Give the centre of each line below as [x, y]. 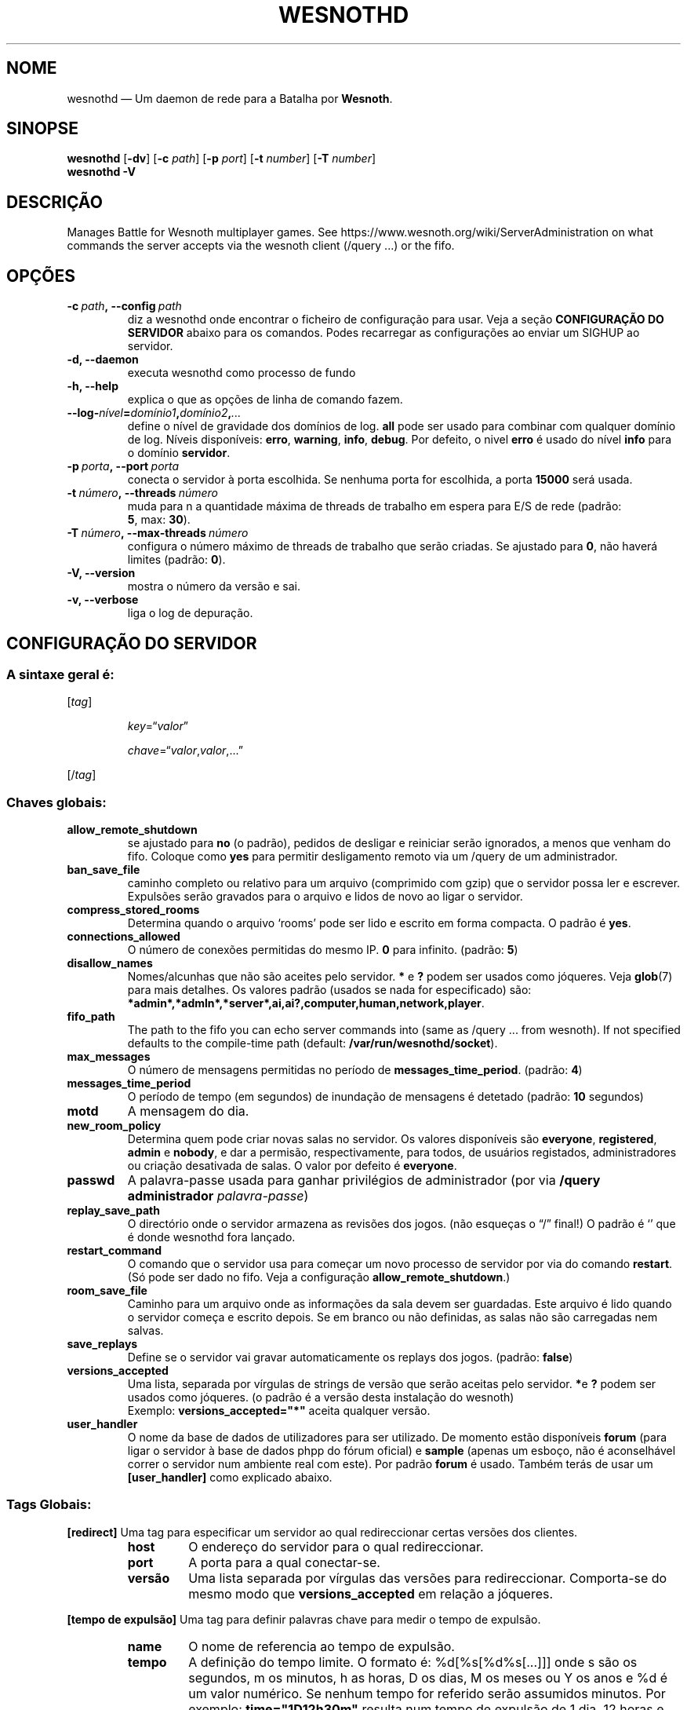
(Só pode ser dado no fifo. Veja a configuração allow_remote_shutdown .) [319, 1277]
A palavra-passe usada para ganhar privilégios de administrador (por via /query [364, 1180]
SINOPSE [42, 129]
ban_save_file [104, 870]
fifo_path [91, 1017]
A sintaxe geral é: [60, 674]
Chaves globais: [56, 802]
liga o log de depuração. [190, 613]
